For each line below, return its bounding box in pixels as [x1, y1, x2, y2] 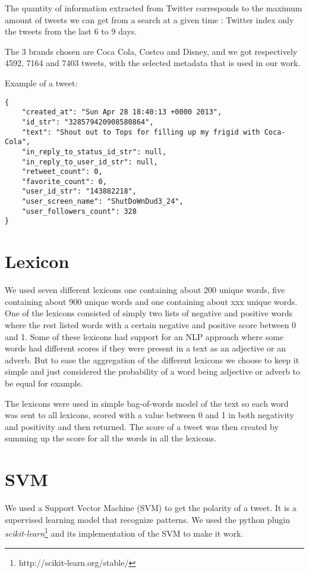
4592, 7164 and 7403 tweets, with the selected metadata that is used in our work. [5, 57, 301, 69]
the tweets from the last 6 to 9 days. [5, 25, 137, 38]
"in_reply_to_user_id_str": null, [21, 157, 158, 166]
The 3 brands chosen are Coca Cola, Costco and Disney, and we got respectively [5, 45, 298, 57]
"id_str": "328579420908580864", [21, 117, 154, 126]
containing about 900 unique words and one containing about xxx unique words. [5, 295, 298, 307]
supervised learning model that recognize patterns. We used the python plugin [5, 513, 291, 525]
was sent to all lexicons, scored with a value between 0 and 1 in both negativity [5, 409, 294, 421]
